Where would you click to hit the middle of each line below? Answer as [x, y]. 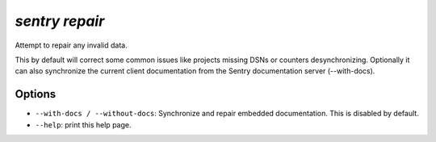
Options [36, 94]
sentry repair [60, 21]
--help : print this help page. [83, 124]
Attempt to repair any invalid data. [71, 45]
